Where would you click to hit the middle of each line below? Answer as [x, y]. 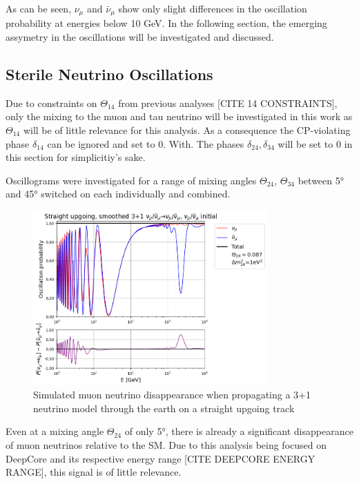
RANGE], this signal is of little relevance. [94, 472]
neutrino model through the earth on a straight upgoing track [164, 408]
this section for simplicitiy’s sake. [76, 157]
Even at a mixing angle [55, 431]
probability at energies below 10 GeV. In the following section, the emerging [166, 23]
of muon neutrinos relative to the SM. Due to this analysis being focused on [166, 445]
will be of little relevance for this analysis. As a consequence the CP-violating [187, 130]
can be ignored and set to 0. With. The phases [146, 143]
